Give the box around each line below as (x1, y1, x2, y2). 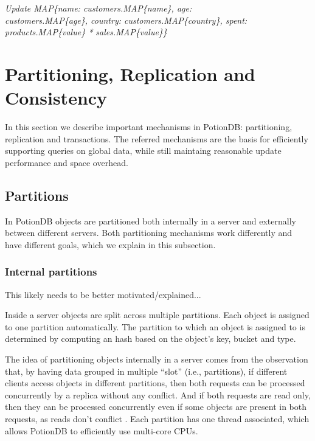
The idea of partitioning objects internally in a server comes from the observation (5, 353, 308, 366)
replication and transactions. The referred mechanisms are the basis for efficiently (5, 132, 308, 145)
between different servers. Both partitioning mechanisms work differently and (5, 226, 292, 239)
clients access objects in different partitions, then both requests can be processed (5, 377, 305, 389)
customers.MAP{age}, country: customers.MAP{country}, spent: (5, 13, 247, 26)
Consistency (5, 85, 108, 110)
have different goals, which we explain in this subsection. (5, 238, 216, 251)
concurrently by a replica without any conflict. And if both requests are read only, (5, 388, 311, 401)
